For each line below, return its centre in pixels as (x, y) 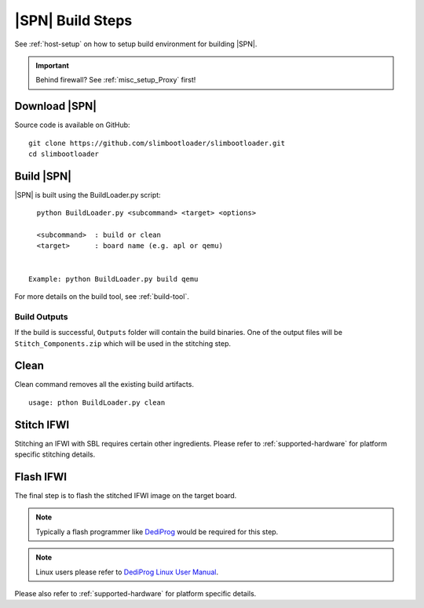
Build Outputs (41, 316)
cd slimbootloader (64, 154)
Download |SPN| (56, 106)
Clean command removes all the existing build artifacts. (104, 384)
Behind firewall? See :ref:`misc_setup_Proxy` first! (116, 80)
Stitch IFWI (42, 425)
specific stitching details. (55, 454)
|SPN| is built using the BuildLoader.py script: (88, 195)
